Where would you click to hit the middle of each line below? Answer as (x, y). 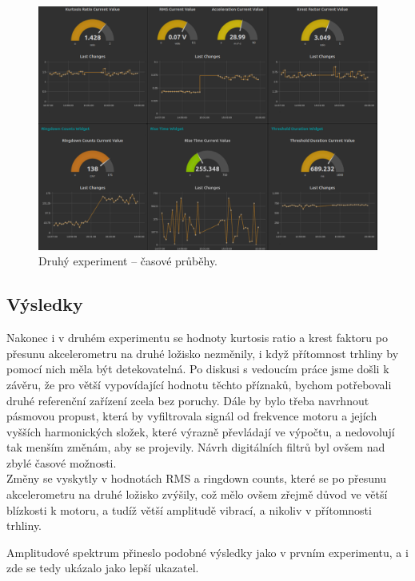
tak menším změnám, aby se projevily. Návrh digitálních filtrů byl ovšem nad (196, 447)
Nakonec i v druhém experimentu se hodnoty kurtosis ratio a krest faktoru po (197, 338)
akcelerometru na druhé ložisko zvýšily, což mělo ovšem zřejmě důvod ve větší (197, 494)
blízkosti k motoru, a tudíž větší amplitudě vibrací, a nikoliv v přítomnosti (189, 509)
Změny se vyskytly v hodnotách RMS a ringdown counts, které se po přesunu (197, 478)
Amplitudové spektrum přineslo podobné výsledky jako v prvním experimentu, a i (207, 552)
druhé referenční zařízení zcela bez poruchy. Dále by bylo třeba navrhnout (188, 400)
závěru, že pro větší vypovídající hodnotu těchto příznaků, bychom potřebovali (199, 384)
